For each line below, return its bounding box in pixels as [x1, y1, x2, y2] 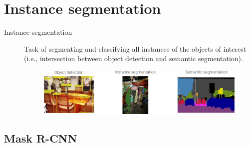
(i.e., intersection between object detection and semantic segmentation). [24, 53, 243, 64]
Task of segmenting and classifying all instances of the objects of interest [24, 43, 247, 54]
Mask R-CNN [4, 131, 77, 146]
